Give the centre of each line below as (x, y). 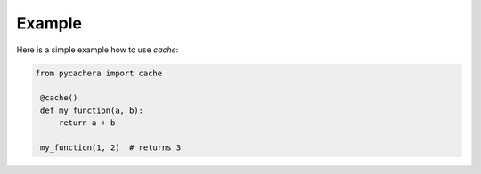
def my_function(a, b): (92, 110)
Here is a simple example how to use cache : (98, 50)
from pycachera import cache (99, 73)
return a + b (87, 123)
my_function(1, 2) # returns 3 (111, 147)
